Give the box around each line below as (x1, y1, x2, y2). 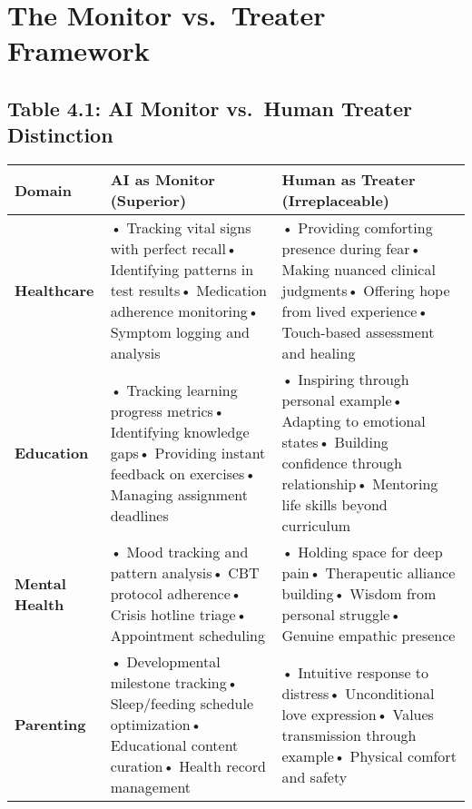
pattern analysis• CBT (110, 562, 260, 584)
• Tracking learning (110, 379, 238, 400)
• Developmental (110, 651, 221, 673)
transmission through (281, 724, 417, 745)
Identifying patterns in (110, 259, 254, 281)
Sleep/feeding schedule (110, 693, 254, 715)
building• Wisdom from (281, 583, 437, 605)
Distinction (7, 121, 113, 149)
